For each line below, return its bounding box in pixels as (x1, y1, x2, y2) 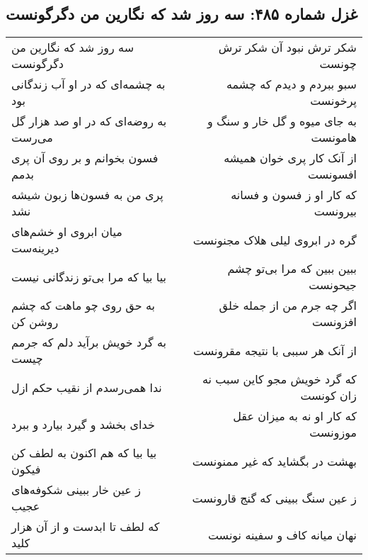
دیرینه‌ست (11, 240, 59, 257)
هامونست (311, 129, 357, 146)
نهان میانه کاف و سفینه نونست (207, 526, 357, 543)
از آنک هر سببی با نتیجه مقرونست (192, 342, 357, 359)
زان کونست (300, 387, 357, 404)
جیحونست (309, 276, 357, 293)
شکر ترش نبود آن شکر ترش (218, 39, 357, 56)
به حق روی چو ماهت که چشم (11, 297, 155, 314)
